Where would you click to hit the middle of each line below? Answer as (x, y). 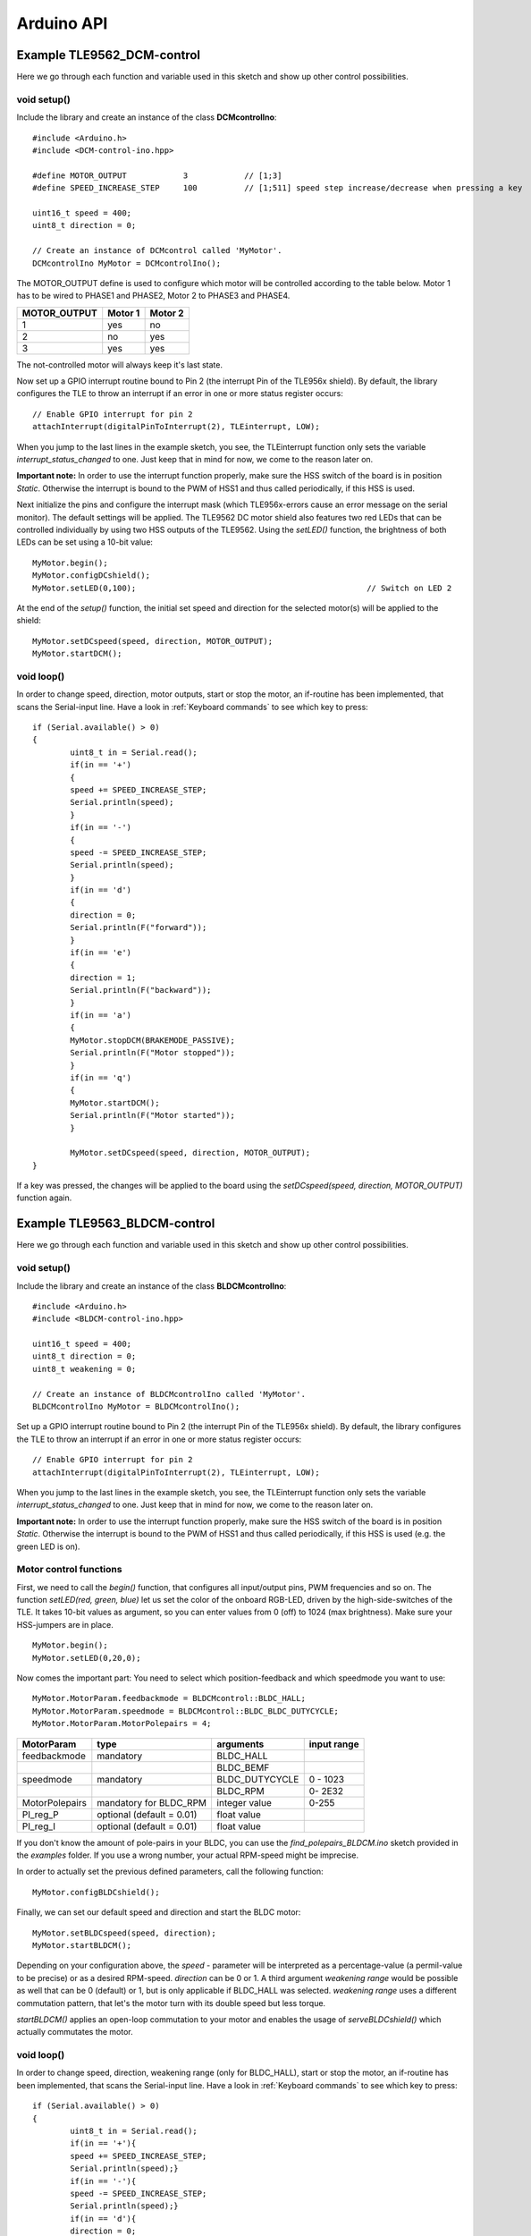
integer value (244, 1802)
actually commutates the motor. (75, 2032)
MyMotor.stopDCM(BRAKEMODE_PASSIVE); (153, 1040)
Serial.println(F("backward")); (141, 990)
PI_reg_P (41, 1814)
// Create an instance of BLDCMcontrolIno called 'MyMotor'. (169, 1394)
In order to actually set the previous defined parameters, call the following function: (170, 1872)
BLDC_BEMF (243, 1767)
